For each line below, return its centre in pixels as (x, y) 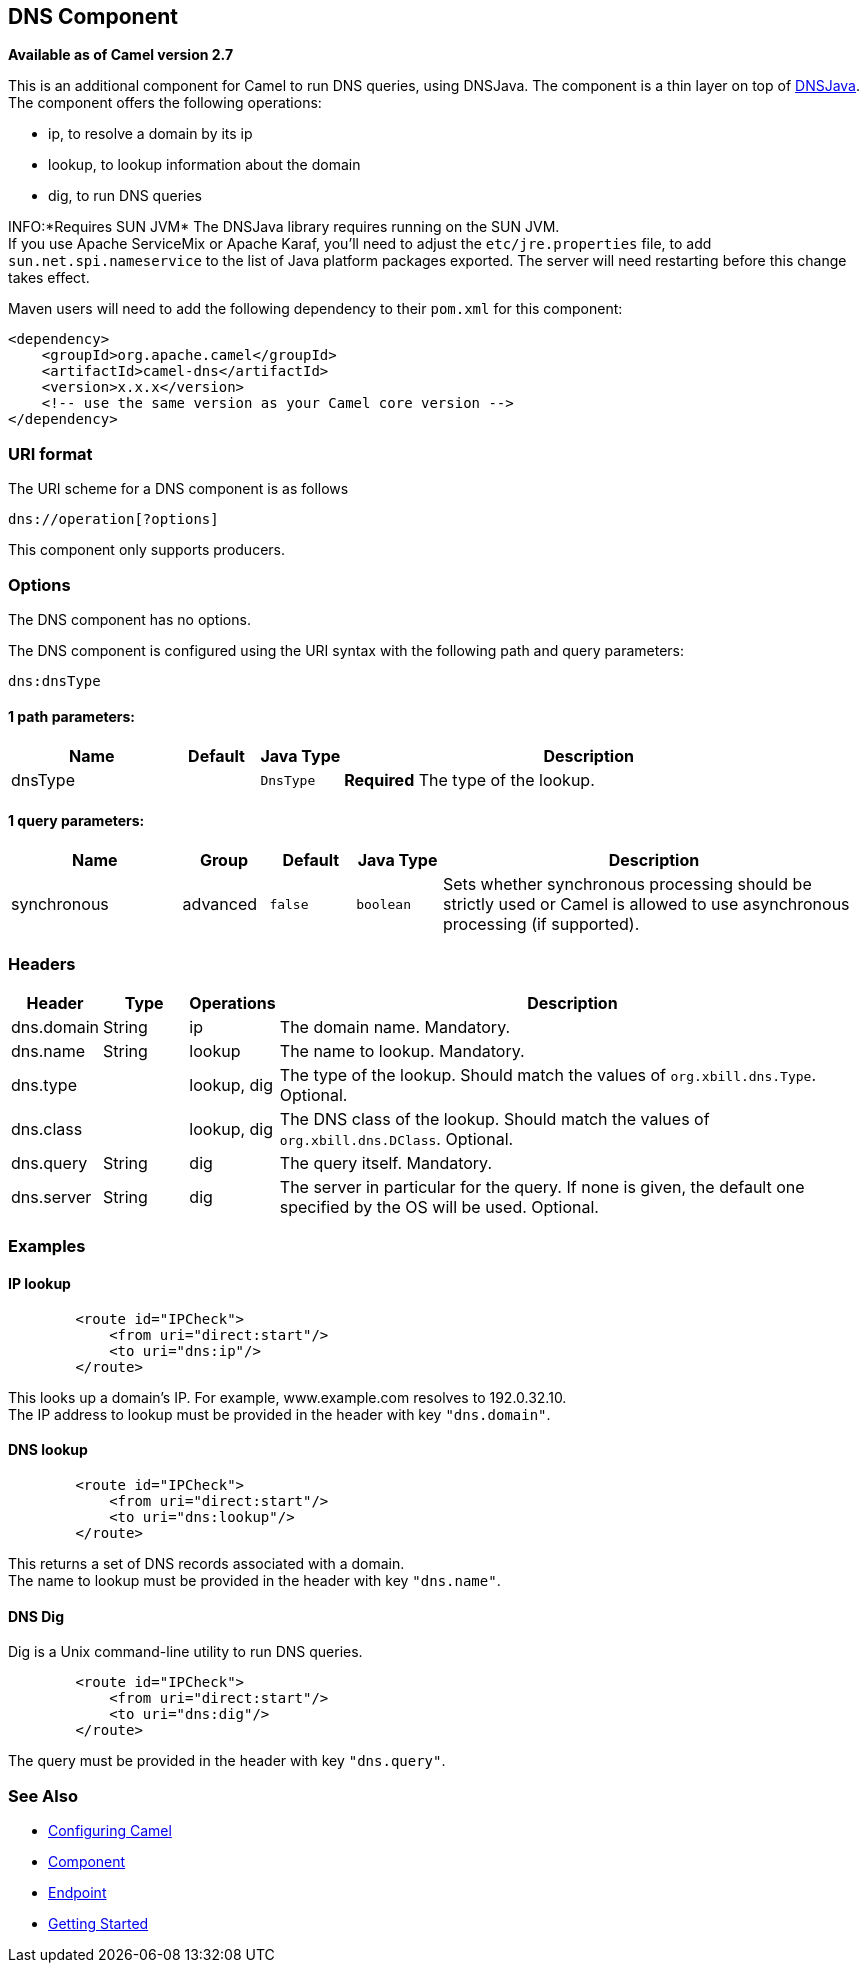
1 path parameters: (72, 716)
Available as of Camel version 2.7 (121, 55)
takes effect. (49, 278)
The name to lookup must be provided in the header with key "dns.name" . (254, 1580)
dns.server (51, 1197)
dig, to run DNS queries (125, 196)
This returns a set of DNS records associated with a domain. (206, 1563)
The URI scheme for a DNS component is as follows (178, 489)
